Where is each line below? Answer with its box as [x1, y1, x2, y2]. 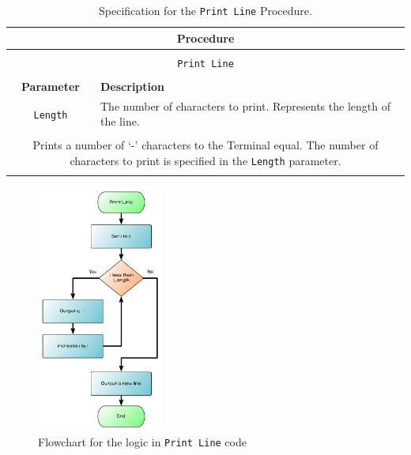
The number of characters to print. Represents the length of [100, 97, 390, 114]
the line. [100, 113, 140, 130]
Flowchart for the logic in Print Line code [38, 434, 247, 450]
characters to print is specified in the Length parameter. [70, 152, 341, 169]
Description [100, 77, 165, 94]
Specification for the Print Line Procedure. [99, 2, 312, 18]
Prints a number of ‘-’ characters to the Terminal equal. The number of [32, 137, 379, 153]
